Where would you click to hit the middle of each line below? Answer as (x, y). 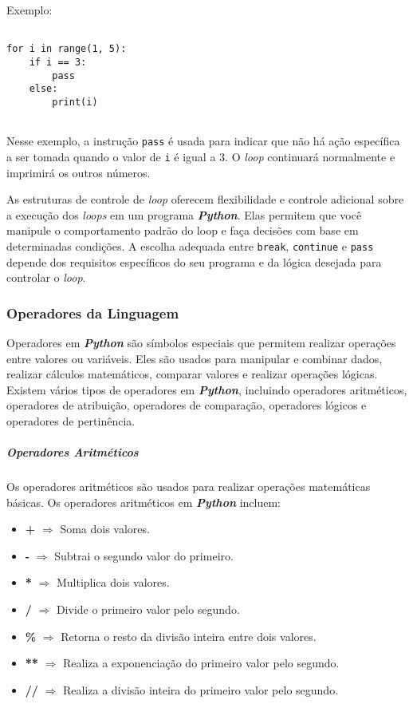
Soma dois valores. (105, 529)
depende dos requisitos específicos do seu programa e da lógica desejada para (194, 261)
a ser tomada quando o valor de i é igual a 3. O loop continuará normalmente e (201, 156)
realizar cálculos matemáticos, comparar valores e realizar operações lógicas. (192, 374)
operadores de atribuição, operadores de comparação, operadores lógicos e (187, 405)
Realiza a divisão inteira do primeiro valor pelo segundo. (201, 689)
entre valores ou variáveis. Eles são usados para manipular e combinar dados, (195, 358)
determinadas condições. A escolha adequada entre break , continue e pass (190, 245)
